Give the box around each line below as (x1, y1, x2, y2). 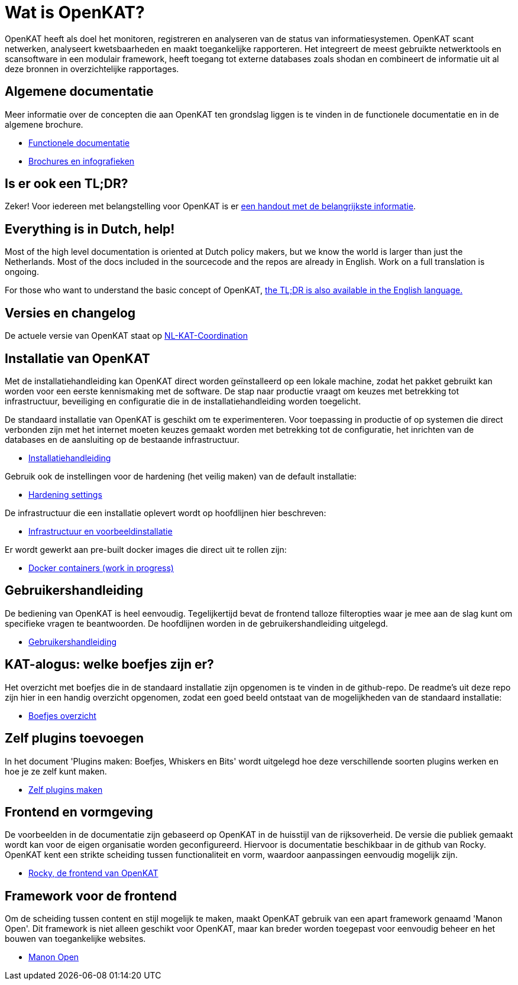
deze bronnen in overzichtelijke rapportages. (5, 63, 179, 74)
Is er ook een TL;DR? (5, 176, 128, 192)
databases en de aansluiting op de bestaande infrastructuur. (5, 434, 239, 445)
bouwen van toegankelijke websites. (5, 934, 146, 944)
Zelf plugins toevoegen (5, 731, 144, 746)
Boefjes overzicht (28, 710, 96, 721)
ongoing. (5, 267, 39, 277)
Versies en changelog (5, 305, 136, 320)
